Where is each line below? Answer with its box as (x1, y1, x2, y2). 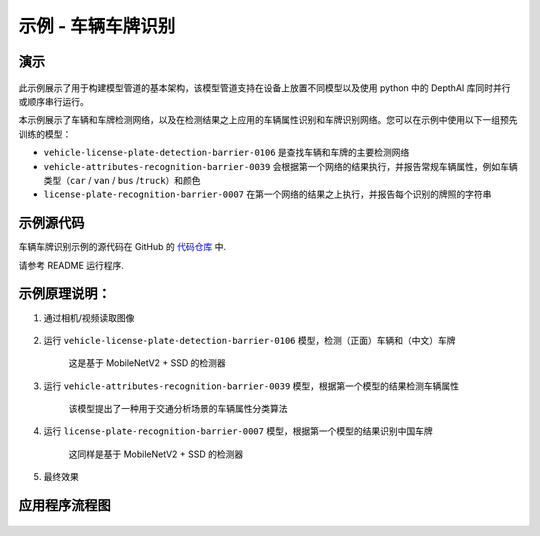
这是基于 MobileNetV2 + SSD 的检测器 (68, 357, 226, 369)
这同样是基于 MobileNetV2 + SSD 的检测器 (68, 448, 244, 460)
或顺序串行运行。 (18, 95, 89, 107)
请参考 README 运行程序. (18, 259, 125, 271)
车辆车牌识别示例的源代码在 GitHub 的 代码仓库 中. (18, 241, 227, 253)
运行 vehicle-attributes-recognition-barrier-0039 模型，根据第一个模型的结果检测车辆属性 (43, 380, 460, 392)
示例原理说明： (18, 285, 111, 302)
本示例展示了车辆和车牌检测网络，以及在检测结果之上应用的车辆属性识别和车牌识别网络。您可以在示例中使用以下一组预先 (18, 114, 518, 126)
